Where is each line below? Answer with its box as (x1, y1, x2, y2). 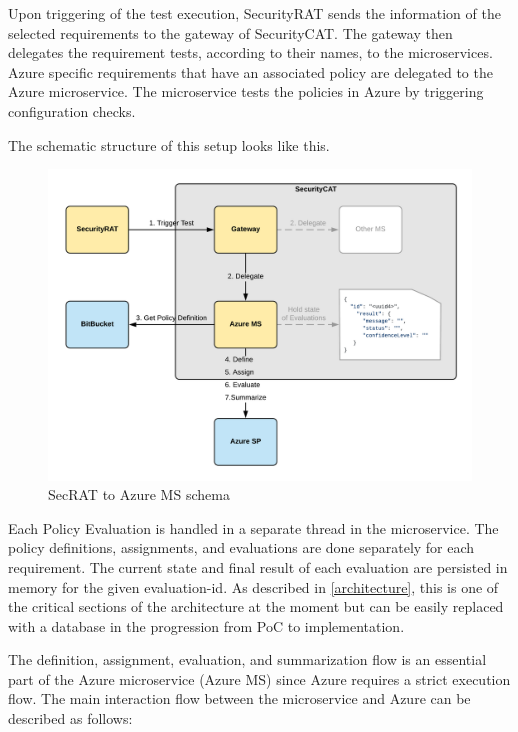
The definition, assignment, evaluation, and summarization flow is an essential (8, 649, 487, 670)
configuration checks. (8, 100, 136, 121)
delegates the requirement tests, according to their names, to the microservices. (8, 42, 493, 63)
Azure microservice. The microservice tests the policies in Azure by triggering (8, 81, 484, 102)
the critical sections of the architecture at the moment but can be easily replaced (8, 596, 504, 617)
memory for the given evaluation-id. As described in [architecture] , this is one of (8, 576, 499, 597)
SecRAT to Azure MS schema (48, 484, 230, 505)
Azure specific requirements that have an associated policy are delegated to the (8, 61, 493, 82)
